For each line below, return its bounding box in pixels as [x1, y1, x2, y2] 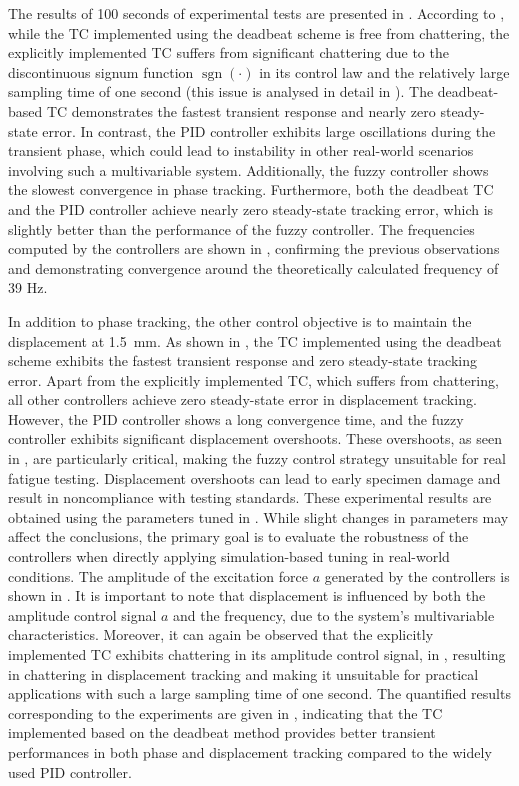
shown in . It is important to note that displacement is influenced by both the [8, 585, 486, 606]
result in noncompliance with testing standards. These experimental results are [8, 487, 492, 508]
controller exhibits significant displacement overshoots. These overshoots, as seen [8, 428, 502, 449]
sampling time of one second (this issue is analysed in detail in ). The [8, 81, 434, 102]
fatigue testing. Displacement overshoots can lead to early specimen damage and [8, 467, 501, 488]
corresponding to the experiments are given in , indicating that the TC [8, 702, 443, 723]
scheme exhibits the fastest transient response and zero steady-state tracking [8, 350, 478, 371]
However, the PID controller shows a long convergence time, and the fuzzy [8, 408, 464, 429]
